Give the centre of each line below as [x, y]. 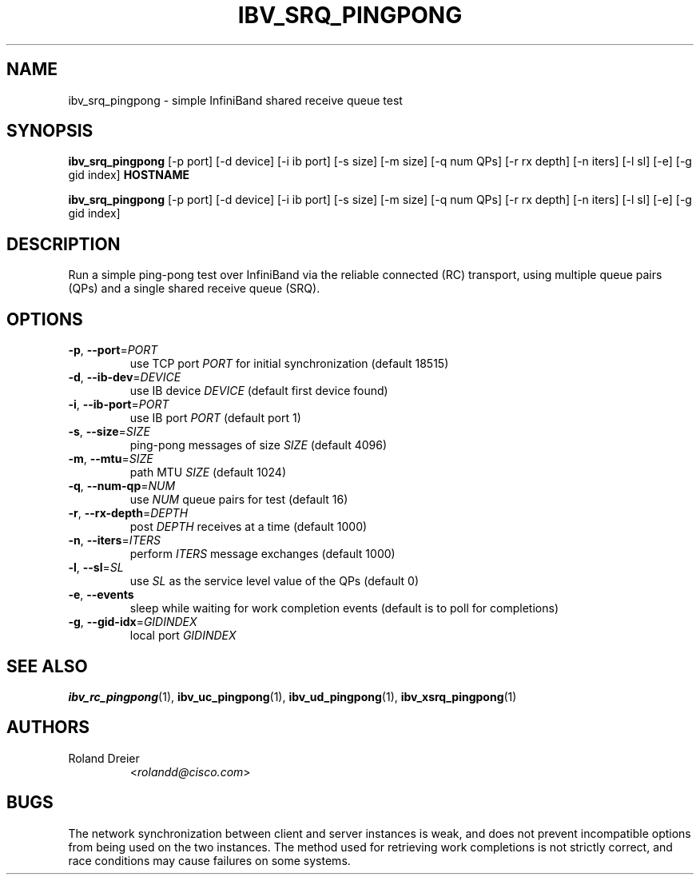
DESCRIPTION [64, 244]
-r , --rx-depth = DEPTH [128, 513]
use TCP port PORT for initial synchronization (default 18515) [289, 364]
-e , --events [101, 595]
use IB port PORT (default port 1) [215, 418]
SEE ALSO [47, 666]
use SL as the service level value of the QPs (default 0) [274, 581]
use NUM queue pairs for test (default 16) [239, 500]
